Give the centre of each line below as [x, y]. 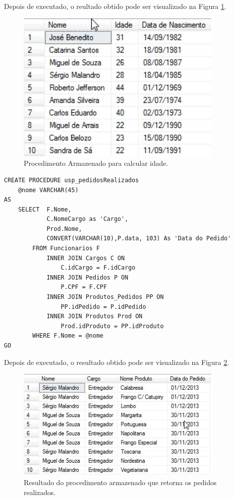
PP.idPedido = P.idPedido [103, 307]
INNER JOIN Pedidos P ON [87, 277]
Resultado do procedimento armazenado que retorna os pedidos [120, 482]
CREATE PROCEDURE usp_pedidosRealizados [72, 180]
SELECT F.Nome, [45, 209]
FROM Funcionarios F [66, 249]
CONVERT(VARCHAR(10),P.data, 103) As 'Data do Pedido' [139, 239]
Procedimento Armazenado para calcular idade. [96, 163]
